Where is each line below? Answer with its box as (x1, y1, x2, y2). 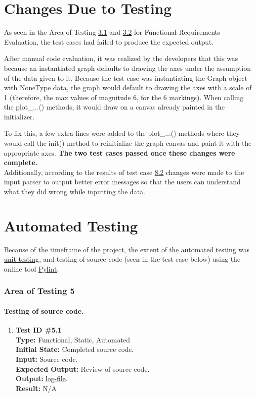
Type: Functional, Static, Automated (15, 334, 130, 344)
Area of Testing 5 (4, 284, 75, 297)
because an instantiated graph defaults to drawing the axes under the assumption (4, 62, 251, 73)
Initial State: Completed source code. (15, 344, 134, 354)
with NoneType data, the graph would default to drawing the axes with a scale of (4, 82, 252, 93)
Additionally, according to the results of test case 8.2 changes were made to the (4, 167, 244, 177)
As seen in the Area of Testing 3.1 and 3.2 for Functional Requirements (4, 27, 220, 37)
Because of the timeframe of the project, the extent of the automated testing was (4, 244, 250, 254)
